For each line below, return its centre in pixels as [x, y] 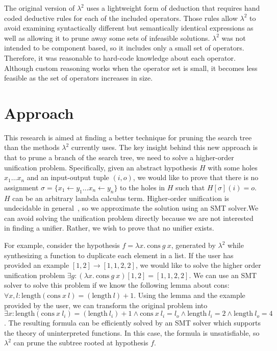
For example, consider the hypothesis [62, 245]
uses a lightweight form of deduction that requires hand [173, 8]
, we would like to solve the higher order [198, 265]
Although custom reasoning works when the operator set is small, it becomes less [131, 68]
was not [234, 37]
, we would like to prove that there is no [196, 177]
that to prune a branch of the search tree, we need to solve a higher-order [119, 157]
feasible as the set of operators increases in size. [79, 78]
